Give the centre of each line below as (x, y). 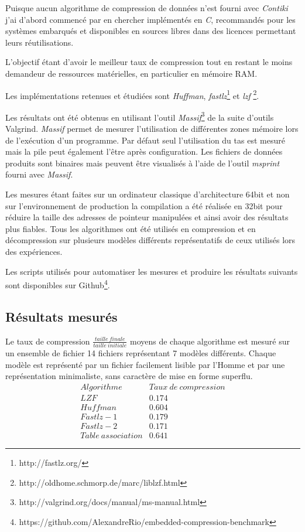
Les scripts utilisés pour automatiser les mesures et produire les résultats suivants (152, 271)
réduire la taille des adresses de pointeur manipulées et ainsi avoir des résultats (147, 217)
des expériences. (34, 251)
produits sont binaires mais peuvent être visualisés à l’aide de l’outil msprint (143, 163)
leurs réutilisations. (40, 42)
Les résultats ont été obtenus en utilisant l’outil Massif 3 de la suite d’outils (140, 116)
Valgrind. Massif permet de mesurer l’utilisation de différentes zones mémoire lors (152, 129)
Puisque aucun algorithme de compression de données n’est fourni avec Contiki (147, 8)
